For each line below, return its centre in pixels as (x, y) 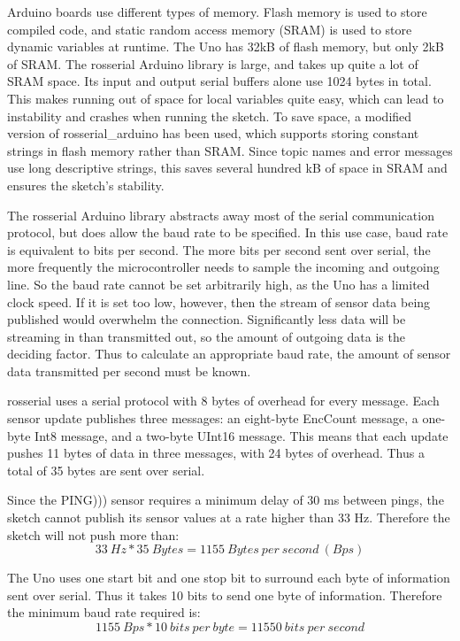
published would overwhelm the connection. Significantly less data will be (207, 319)
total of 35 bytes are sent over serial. (106, 470)
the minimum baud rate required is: (104, 612)
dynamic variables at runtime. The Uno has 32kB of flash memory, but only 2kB (226, 46)
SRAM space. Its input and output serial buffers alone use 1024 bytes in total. (219, 81)
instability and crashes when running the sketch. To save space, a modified (210, 116)
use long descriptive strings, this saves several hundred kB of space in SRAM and (227, 168)
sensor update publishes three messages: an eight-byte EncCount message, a (213, 418)
